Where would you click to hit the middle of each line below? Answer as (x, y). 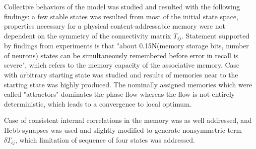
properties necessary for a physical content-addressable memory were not (115, 26)
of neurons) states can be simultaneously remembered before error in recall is (121, 55)
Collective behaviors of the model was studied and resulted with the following (122, 6)
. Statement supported (215, 35)
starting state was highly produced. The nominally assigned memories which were (128, 84)
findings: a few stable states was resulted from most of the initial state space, (121, 16)
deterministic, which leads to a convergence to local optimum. (98, 103)
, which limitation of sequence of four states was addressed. (105, 139)
